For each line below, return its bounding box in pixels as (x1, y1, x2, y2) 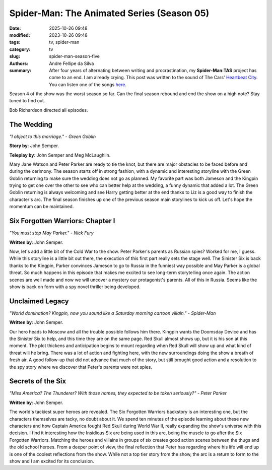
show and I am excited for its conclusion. (9, 458, 94, 464)
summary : (9, 67, 32, 73)
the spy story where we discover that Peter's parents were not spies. (9, 364, 152, 370)
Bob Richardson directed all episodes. (9, 107, 88, 113)
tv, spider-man (49, 39, 80, 45)
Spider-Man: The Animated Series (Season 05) (9, 8, 210, 19)
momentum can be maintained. (9, 204, 74, 210)
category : (9, 46, 31, 52)
